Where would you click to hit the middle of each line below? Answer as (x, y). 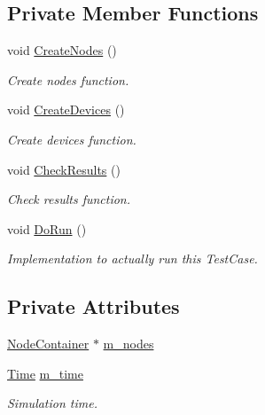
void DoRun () (47, 228)
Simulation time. (52, 403)
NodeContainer (48, 344)
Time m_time (45, 373)
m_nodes (129, 344)
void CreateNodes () (62, 50)
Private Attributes (94, 306)
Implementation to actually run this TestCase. (132, 258)
